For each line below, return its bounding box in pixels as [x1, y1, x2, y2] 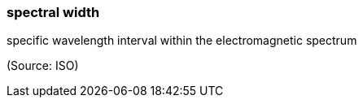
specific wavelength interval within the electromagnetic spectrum [7, 33, 357, 48]
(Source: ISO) [7, 58, 79, 73]
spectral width [7, 4, 100, 20]
